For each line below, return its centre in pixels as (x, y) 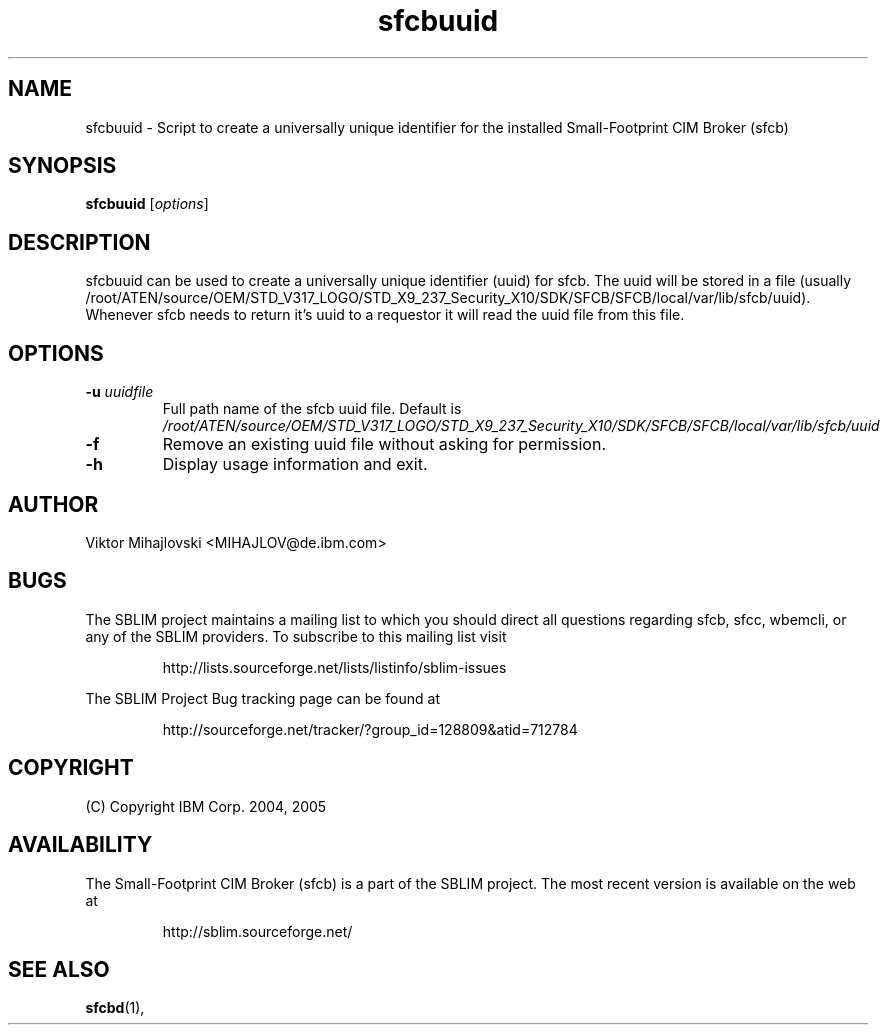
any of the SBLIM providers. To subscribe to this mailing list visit (296, 636)
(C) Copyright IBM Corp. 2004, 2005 (206, 806)
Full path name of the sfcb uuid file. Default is (312, 409)
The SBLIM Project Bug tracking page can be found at (262, 698)
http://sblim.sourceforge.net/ (257, 931)
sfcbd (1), (115, 1008)
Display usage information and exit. (295, 464)
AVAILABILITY (80, 845)
